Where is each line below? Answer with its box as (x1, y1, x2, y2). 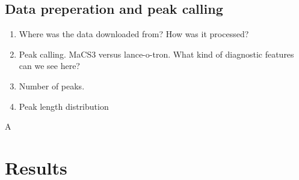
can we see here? (19, 59, 80, 72)
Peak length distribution (19, 100, 109, 112)
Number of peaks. (19, 79, 85, 92)
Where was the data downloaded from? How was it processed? (19, 28, 249, 40)
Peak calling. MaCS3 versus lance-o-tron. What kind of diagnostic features (19, 47, 294, 60)
